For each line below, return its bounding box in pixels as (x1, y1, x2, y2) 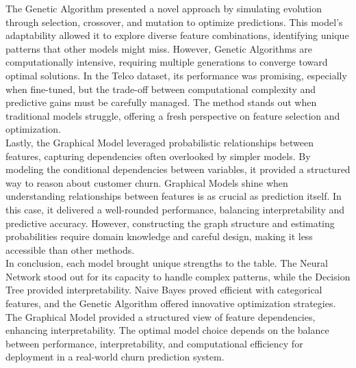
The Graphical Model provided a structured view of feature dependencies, (5, 309, 316, 324)
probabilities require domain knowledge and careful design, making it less (5, 229, 313, 244)
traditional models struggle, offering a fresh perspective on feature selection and (5, 108, 340, 122)
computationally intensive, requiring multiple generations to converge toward (5, 55, 328, 69)
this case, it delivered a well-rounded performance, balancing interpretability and (5, 202, 345, 216)
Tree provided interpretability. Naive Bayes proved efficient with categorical (5, 282, 322, 297)
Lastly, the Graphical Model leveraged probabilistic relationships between (5, 135, 314, 149)
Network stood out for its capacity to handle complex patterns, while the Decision (5, 269, 351, 283)
